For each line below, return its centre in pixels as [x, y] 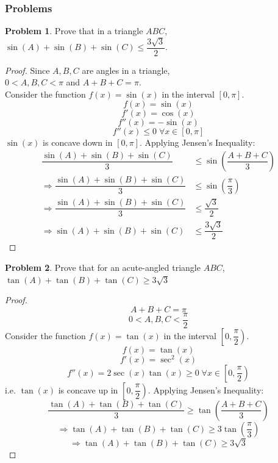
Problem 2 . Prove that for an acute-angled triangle [103, 267]
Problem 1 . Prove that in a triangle [74, 31]
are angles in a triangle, [126, 70]
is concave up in [88, 389]
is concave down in [78, 142]
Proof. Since [27, 70]
